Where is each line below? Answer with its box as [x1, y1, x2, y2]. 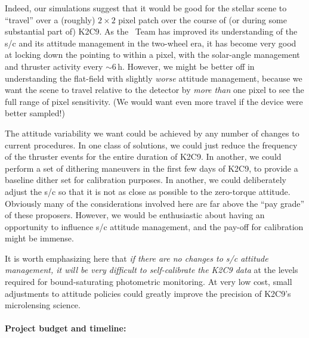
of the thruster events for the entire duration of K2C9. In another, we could [5, 150, 282, 163]
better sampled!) [5, 107, 65, 119]
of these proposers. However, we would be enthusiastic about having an [5, 209, 265, 221]
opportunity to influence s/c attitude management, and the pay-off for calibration [5, 220, 304, 232]
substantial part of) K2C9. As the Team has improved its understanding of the [5, 25, 298, 38]
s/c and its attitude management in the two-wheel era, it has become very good [5, 36, 296, 49]
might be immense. [5, 232, 74, 244]
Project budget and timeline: [5, 322, 126, 334]
